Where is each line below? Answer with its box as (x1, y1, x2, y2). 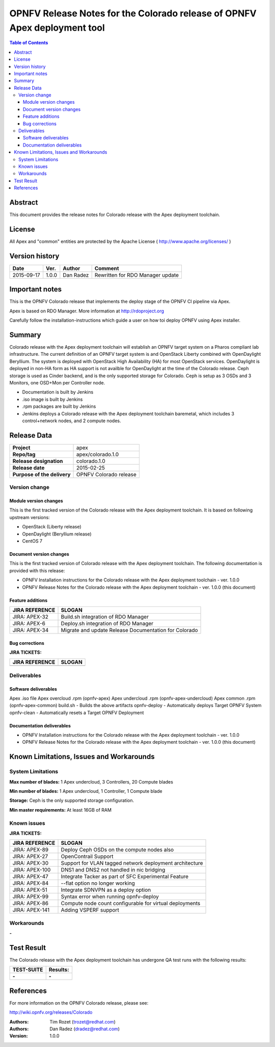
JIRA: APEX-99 (12, 893, 49, 900)
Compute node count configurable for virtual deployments (61, 900, 201, 907)
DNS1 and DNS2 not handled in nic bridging (61, 866, 166, 873)
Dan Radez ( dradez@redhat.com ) (49, 1026, 120, 1032)
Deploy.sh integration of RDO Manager (61, 620, 154, 627)
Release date (12, 464, 45, 471)
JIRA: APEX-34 (12, 626, 49, 634)
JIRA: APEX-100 (12, 866, 51, 873)
